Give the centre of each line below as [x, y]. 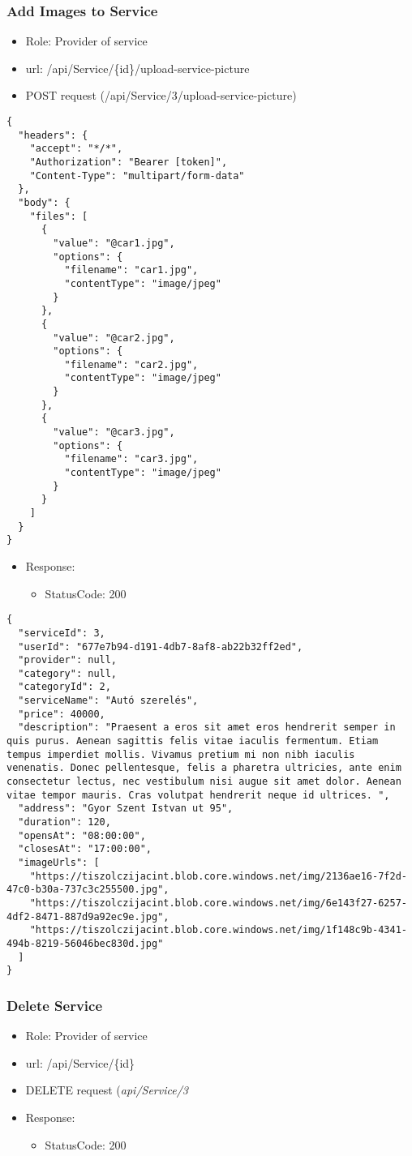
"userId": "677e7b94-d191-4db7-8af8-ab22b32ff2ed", [161, 647]
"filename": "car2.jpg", [131, 364]
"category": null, [68, 673]
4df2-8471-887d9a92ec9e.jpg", [88, 916]
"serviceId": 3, [62, 633]
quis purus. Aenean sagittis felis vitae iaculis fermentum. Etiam [193, 741]
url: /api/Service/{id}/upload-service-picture [137, 68]
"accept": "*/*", [76, 149]
